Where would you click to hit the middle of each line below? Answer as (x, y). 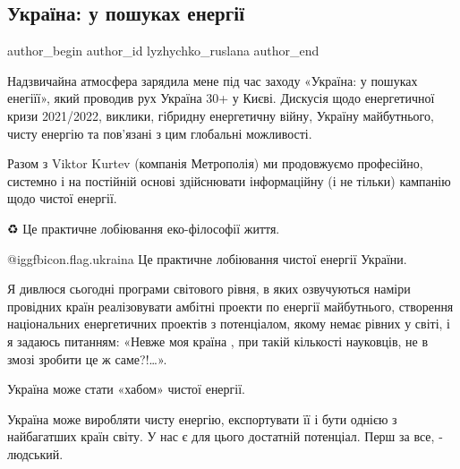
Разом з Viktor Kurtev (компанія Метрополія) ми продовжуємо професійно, (215, 163)
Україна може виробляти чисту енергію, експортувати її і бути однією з (202, 418)
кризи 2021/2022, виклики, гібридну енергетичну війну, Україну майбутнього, (221, 115)
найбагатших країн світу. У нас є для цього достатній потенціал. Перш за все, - (225, 436)
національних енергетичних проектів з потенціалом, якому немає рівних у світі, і (229, 324)
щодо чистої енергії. (62, 198)
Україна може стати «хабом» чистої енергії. (126, 389)
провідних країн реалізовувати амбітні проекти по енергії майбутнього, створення (230, 306)
